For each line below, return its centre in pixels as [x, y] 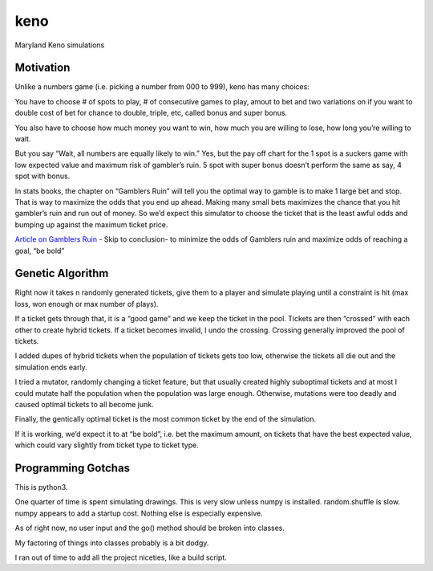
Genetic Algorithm [62, 273]
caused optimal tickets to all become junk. [84, 404]
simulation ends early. [51, 367]
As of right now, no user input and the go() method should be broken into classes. [150, 528]
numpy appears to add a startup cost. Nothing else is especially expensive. [139, 513]
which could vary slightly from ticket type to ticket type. [107, 445]
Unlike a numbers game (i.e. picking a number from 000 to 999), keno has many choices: [162, 87]
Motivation [42, 68]
